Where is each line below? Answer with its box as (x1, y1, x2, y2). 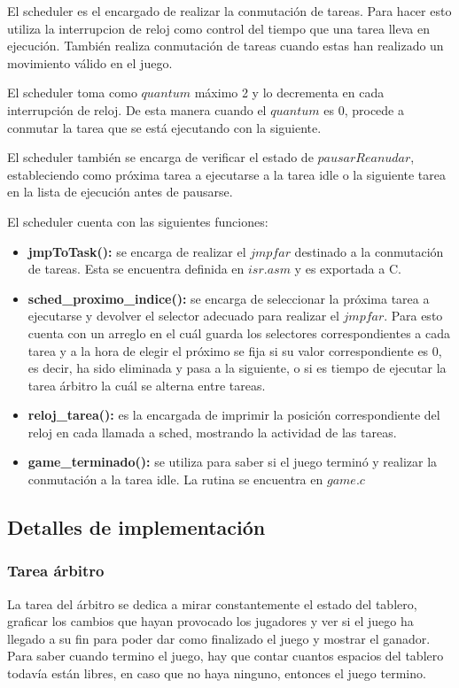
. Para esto (384, 306, 443, 325)
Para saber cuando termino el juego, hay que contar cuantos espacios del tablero (7, 646, 444, 665)
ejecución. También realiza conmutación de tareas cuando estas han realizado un (7, 36, 444, 55)
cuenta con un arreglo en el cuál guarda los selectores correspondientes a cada (27, 323, 450, 342)
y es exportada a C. (294, 259, 401, 278)
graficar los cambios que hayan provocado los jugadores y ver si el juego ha (7, 612, 414, 630)
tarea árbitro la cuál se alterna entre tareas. (27, 375, 266, 394)
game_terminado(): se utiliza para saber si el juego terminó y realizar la (27, 452, 438, 471)
